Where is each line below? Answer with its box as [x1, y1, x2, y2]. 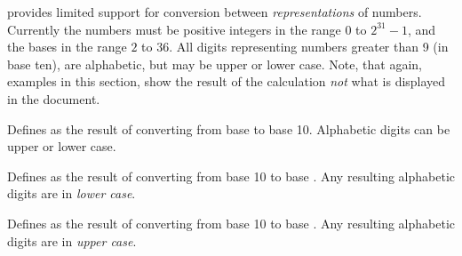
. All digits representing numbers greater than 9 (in [169, 37, 449, 56]
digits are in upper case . [7, 231, 137, 250]
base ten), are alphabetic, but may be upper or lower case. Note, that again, [7, 54, 422, 73]
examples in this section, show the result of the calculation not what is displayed [7, 72, 446, 91]
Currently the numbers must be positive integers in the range [7, 20, 341, 38]
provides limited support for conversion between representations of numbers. [7, 3, 422, 20]
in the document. [7, 89, 100, 108]
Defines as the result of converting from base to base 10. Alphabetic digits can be [7, 119, 450, 138]
